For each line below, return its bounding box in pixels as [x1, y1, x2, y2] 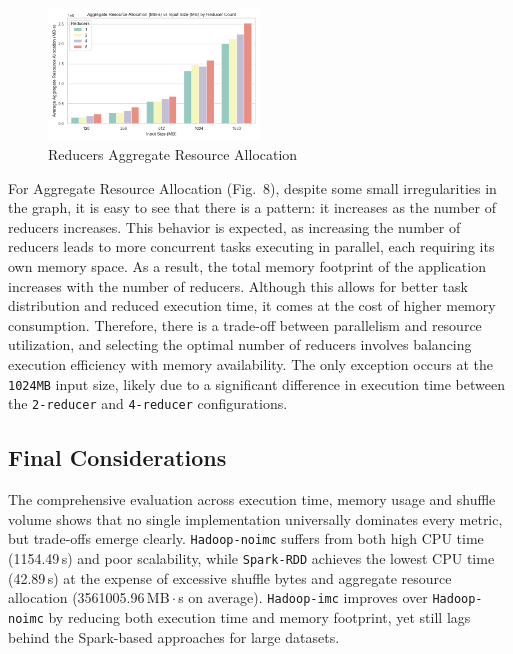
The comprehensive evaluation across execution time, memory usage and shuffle [8, 489, 496, 510]
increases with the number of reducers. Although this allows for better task [8, 275, 468, 296]
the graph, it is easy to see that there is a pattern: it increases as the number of [8, 197, 496, 218]
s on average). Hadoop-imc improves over [178, 587, 428, 608]
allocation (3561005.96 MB [8, 587, 170, 608]
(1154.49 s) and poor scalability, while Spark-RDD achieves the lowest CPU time [8, 547, 495, 568]
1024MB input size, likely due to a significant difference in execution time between [8, 373, 505, 394]
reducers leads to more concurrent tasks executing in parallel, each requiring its [8, 236, 495, 257]
